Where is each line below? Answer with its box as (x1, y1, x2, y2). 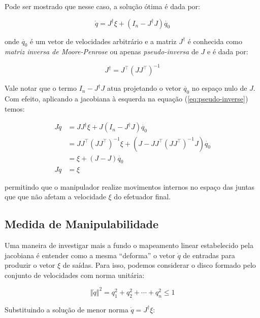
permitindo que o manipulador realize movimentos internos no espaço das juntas (5, 181, 255, 192)
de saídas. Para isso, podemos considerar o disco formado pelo (62, 260, 256, 270)
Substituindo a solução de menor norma (5, 304, 128, 314)
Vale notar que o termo (5, 83, 77, 93)
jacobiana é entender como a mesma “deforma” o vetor (5, 250, 175, 260)
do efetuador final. (114, 191, 171, 202)
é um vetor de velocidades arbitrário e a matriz (30, 36, 177, 46)
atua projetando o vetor (107, 83, 181, 93)
